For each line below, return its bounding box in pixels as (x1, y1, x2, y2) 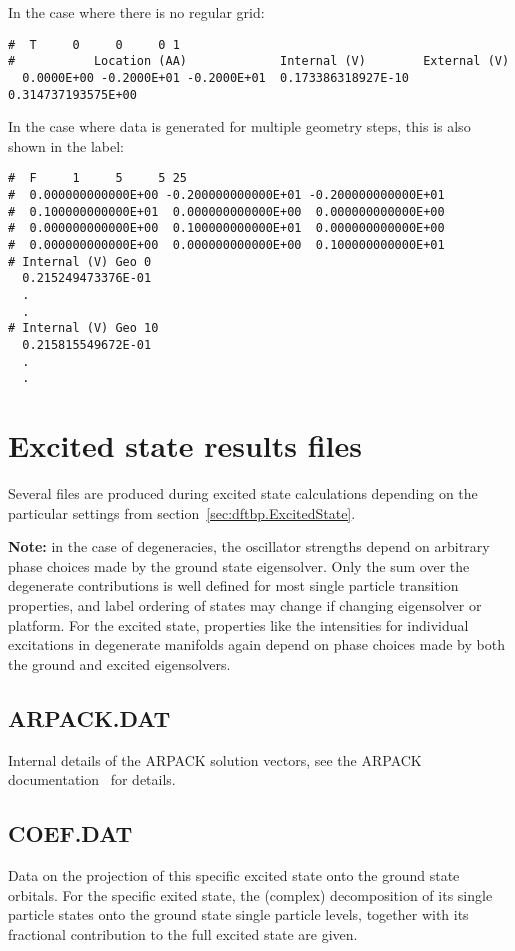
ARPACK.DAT (8, 702, 171, 733)
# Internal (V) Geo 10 (8, 321, 159, 336)
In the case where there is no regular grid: (8, 2, 265, 22)
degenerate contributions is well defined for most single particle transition (8, 575, 459, 596)
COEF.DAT (8, 818, 133, 849)
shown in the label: (8, 135, 124, 156)
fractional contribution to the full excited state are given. (8, 923, 358, 944)
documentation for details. (8, 769, 176, 790)
